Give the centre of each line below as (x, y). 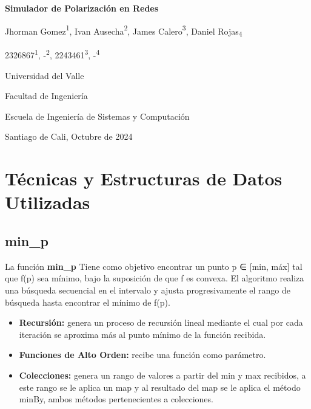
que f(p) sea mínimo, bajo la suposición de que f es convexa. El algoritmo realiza (155, 278)
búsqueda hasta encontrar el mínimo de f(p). (88, 302)
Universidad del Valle (45, 75)
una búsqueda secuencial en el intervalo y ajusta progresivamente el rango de (148, 290)
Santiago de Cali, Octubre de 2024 (69, 136)
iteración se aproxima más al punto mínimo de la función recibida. (142, 334)
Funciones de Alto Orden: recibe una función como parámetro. (142, 355)
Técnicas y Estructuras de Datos (144, 178)
